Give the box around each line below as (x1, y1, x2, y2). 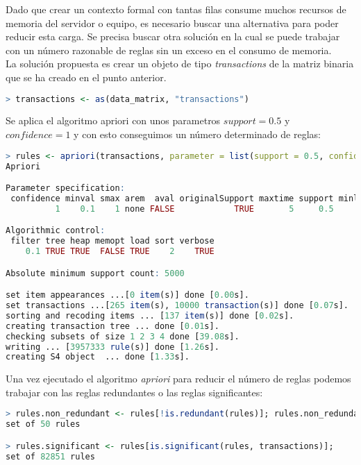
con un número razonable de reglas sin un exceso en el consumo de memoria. (6, 42, 332, 57)
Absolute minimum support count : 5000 (6, 268, 185, 278)
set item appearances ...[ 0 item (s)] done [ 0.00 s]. (6, 290, 249, 301)
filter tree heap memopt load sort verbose (10, 236, 215, 246)
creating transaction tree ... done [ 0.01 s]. (6, 321, 219, 331)
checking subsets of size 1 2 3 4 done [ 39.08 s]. (6, 331, 240, 341)
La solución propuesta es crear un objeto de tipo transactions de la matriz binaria (6, 56, 354, 71)
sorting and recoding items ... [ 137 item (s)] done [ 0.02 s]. (6, 310, 294, 321)
